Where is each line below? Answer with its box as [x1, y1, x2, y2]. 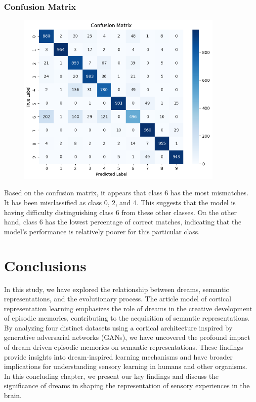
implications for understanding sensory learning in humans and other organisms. [4, 361, 247, 371]
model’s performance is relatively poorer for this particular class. [4, 226, 200, 236]
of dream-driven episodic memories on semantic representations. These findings [4, 342, 243, 352]
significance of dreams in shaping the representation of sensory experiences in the [4, 380, 250, 391]
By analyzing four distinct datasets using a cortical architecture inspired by [4, 322, 233, 332]
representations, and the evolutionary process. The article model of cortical [4, 293, 231, 304]
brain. [4, 390, 22, 401]
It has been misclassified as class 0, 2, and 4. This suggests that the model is [4, 197, 236, 208]
